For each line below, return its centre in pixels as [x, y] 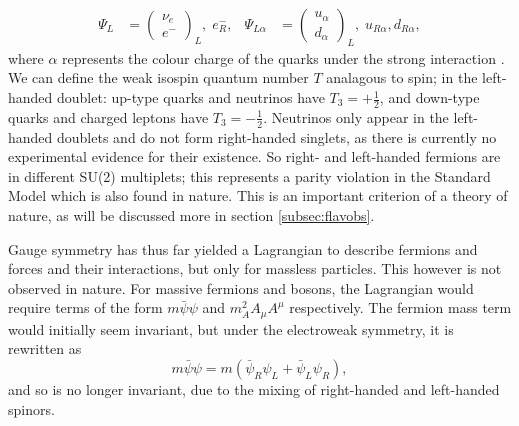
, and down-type [429, 97]
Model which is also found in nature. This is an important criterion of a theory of [258, 195]
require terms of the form [85, 307]
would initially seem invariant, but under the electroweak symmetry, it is [231, 328]
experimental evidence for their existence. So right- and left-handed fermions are [254, 156]
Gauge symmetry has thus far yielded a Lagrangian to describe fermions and [243, 248]
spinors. [31, 408]
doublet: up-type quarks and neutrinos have [191, 97]
